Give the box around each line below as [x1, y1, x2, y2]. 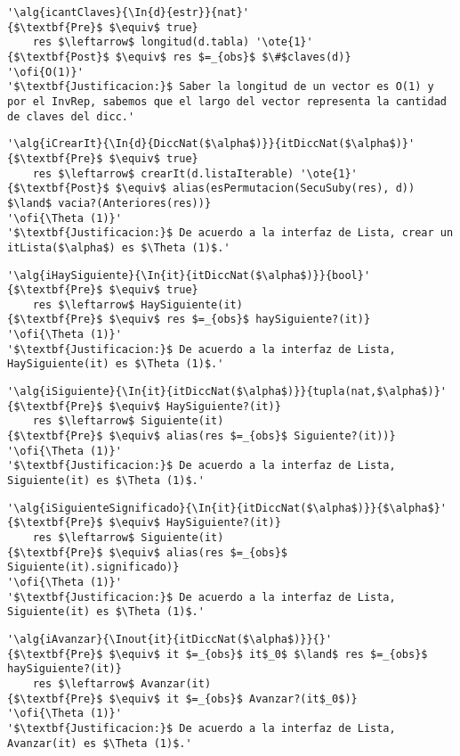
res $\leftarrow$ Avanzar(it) [32, 677, 212, 690]
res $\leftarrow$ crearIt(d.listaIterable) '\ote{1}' [32, 167, 358, 180]
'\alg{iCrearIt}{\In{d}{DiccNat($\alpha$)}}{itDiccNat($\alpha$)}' [7, 137, 416, 151]
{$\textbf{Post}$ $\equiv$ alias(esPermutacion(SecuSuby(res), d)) [7, 182, 416, 195]
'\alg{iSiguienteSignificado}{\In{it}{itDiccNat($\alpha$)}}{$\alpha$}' [7, 501, 447, 514]
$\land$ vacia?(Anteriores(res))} [7, 196, 212, 210]
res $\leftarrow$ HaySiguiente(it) [32, 298, 243, 311]
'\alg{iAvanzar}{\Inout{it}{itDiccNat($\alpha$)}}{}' [7, 632, 333, 645]
